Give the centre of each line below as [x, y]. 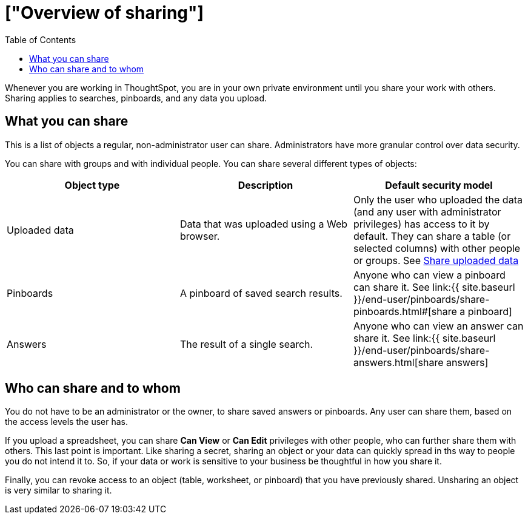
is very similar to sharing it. [58, 490]
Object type [92, 185]
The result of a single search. [246, 344]
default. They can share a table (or [432, 236]
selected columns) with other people [437, 248]
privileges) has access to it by [421, 224]
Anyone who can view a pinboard [429, 275]
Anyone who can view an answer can [438, 326]
